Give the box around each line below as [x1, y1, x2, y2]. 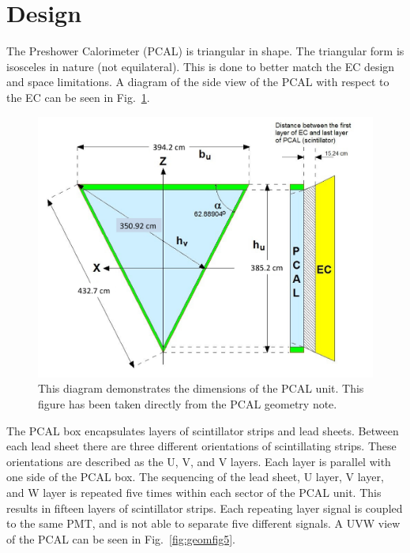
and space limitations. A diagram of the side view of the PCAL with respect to [6, 73, 389, 90]
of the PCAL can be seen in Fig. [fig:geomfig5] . [6, 530, 236, 547]
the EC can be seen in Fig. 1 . [6, 88, 150, 105]
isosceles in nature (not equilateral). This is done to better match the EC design [6, 58, 395, 74]
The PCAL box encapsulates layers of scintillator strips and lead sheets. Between [6, 422, 399, 438]
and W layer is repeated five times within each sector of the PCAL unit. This [6, 483, 382, 500]
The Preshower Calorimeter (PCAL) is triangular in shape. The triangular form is [6, 43, 404, 59]
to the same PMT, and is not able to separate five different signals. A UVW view [6, 515, 401, 532]
